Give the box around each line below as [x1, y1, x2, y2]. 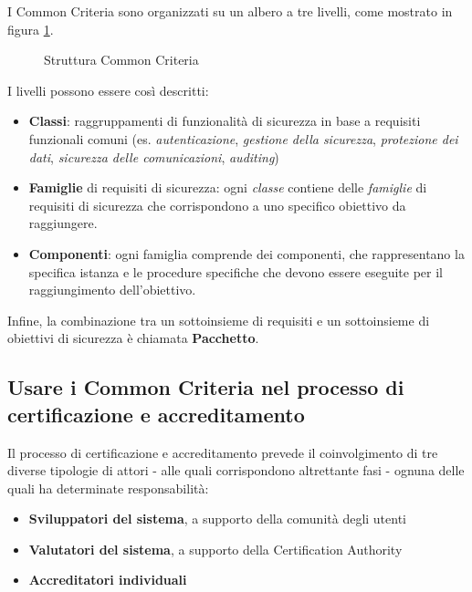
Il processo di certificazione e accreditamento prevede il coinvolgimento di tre [7, 442, 438, 462]
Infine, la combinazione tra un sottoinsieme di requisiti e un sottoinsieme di [7, 310, 430, 329]
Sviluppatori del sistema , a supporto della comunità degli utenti [28, 509, 407, 528]
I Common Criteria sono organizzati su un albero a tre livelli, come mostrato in [7, 2, 453, 20]
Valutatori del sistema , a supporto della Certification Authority [28, 539, 403, 558]
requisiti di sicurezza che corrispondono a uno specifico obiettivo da [28, 195, 406, 214]
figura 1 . [7, 19, 54, 38]
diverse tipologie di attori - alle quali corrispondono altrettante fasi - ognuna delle [7, 461, 465, 480]
